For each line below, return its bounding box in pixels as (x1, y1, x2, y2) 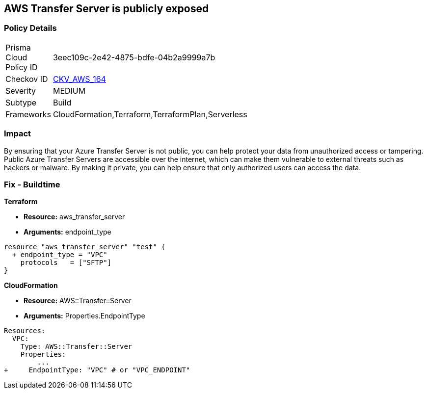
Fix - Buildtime (4, 179, 60, 189)
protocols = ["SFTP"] (20, 259, 112, 267)
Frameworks (5, 109, 51, 119)
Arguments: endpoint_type (24, 228, 111, 236)
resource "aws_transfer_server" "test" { (4, 243, 165, 251)
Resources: (4, 327, 46, 335)
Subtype (5, 97, 37, 107)
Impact (4, 129, 31, 139)
